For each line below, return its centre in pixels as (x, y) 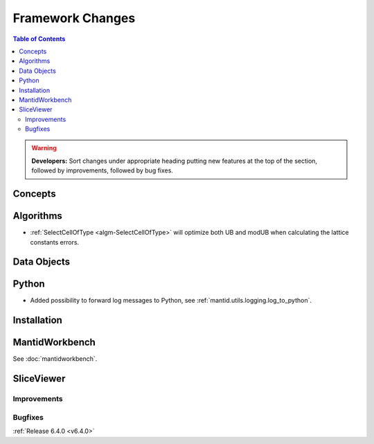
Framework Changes (74, 18)
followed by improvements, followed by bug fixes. (102, 170)
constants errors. (55, 242)
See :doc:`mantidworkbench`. (55, 359)
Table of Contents (39, 39)
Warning (44, 148)
